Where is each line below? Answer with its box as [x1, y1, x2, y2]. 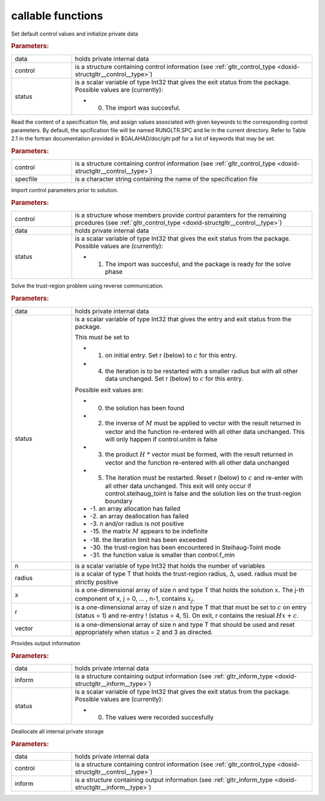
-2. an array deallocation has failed [90, 512, 189, 521]
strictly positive [75, 578, 119, 586]
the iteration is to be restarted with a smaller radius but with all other [105, 366, 299, 375]
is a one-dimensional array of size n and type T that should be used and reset [75, 620, 295, 629]
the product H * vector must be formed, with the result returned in [105, 450, 293, 458]
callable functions [11, 9, 104, 22]
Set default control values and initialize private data [11, 30, 138, 37]
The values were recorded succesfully [105, 713, 214, 721]
